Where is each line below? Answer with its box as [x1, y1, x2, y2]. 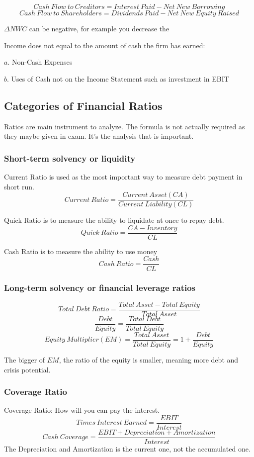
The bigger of [4, 354, 45, 365]
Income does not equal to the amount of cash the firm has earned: [4, 40, 205, 50]
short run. [4, 181, 34, 191]
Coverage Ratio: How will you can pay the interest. [4, 405, 160, 415]
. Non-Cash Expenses [7, 57, 73, 67]
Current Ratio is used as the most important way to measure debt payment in [4, 171, 243, 182]
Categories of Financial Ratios [4, 97, 163, 113]
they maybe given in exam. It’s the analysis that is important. [4, 131, 194, 141]
